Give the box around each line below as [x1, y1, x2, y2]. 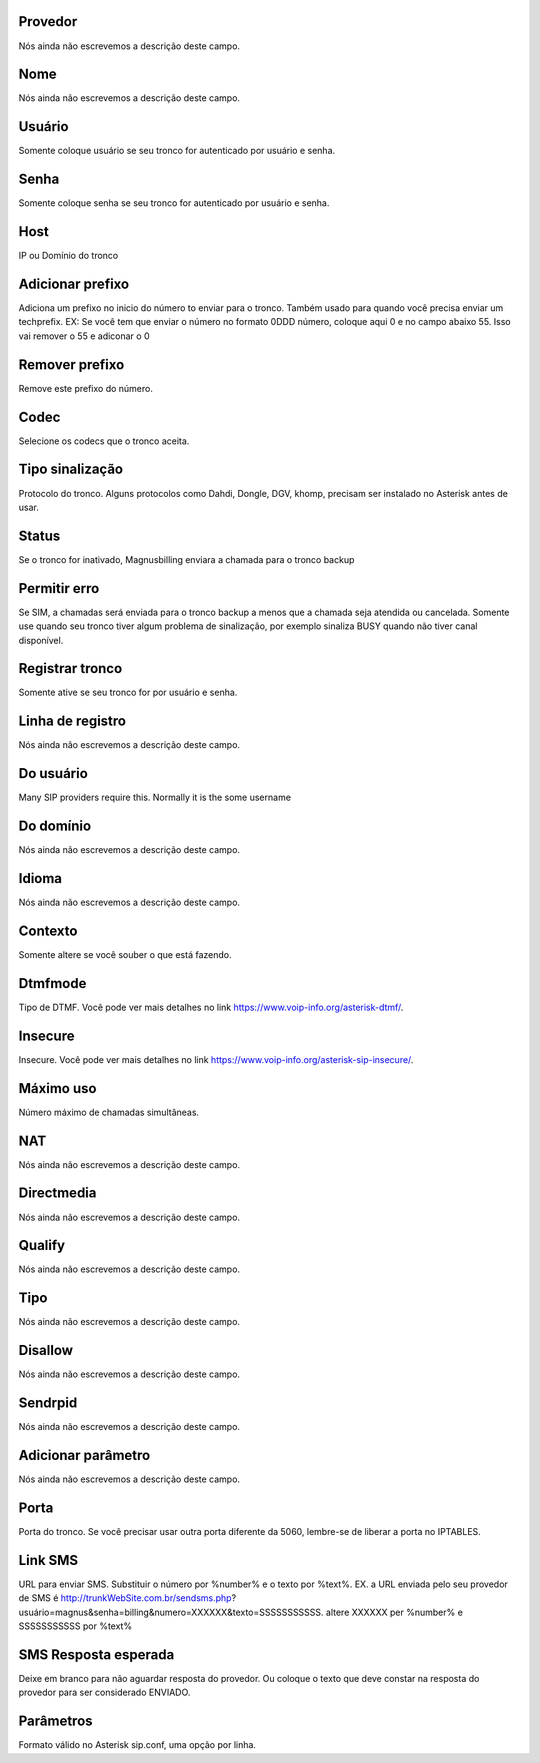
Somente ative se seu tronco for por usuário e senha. [18, 686, 238, 699]
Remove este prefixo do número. [18, 382, 154, 394]
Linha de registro [18, 713, 127, 730]
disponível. [18, 634, 64, 646]
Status [18, 527, 61, 544]
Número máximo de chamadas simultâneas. [18, 1106, 200, 1118]
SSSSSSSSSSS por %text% [18, 1620, 133, 1632]
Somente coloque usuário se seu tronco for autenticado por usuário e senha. [18, 145, 336, 157]
